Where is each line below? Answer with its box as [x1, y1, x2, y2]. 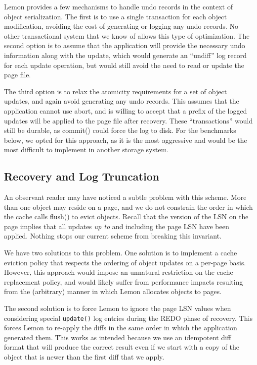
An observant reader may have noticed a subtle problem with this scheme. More [4, 192, 247, 202]
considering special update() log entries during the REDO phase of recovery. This [4, 312, 253, 323]
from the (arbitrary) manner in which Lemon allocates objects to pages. [4, 286, 222, 297]
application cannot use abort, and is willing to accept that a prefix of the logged [4, 105, 247, 116]
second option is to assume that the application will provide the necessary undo [4, 40, 245, 51]
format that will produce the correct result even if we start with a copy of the [4, 342, 239, 352]
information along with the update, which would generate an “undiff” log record [4, 50, 247, 60]
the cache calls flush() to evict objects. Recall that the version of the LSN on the [4, 211, 249, 222]
